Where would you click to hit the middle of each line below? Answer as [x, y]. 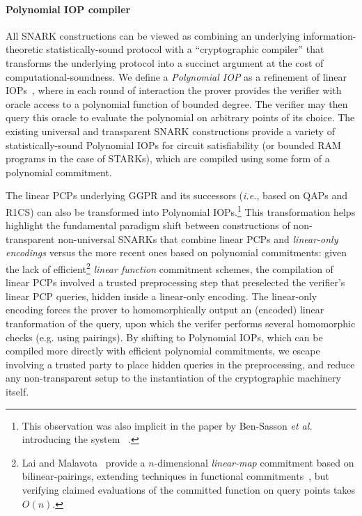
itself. [17, 391]
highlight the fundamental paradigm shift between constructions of [148, 225]
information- [330, 35]
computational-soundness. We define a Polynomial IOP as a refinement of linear [176, 76]
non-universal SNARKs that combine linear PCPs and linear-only [198, 239]
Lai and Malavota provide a [84, 462]
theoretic [24, 49]
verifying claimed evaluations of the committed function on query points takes [189, 489]
